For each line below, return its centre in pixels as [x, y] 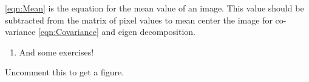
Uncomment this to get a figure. [65, 72]
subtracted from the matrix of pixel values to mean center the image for [139, 20]
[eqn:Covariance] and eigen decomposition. [117, 32]
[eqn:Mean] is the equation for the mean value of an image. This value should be [154, 8]
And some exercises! [56, 52]
